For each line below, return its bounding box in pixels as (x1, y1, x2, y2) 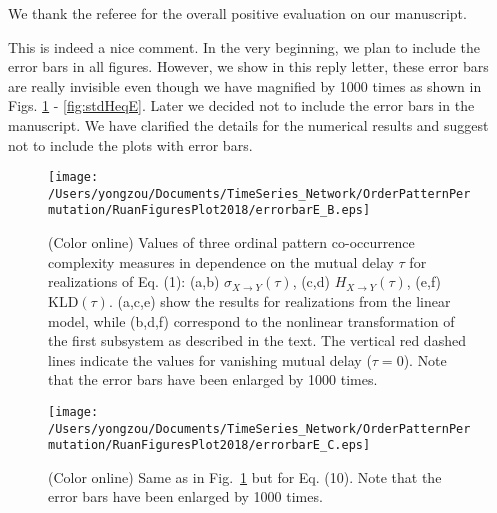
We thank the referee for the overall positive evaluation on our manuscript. (8, 3, 467, 23)
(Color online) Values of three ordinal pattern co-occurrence (48, 232, 415, 253)
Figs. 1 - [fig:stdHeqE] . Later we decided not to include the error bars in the (8, 95, 475, 116)
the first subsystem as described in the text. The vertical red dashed (48, 330, 466, 351)
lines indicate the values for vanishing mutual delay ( (48, 349, 372, 370)
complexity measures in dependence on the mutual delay (48, 251, 394, 272)
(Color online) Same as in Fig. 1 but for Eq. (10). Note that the (48, 466, 442, 487)
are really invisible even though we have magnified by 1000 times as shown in (8, 75, 482, 96)
